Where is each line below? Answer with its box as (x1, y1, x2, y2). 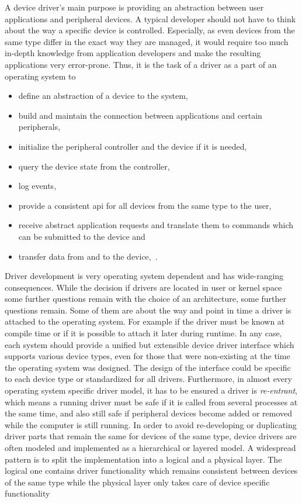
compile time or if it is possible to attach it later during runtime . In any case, (5, 327, 282, 339)
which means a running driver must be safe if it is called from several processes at (5, 395, 298, 408)
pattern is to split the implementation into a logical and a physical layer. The (5, 453, 282, 465)
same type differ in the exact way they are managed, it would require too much (5, 35, 289, 47)
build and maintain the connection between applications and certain (18, 109, 262, 121)
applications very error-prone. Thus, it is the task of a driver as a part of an (5, 58, 277, 70)
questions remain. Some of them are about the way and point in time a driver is (5, 304, 291, 316)
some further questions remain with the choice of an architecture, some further (5, 292, 287, 305)
